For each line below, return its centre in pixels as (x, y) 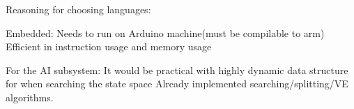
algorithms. (30, 97)
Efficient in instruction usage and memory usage (109, 46)
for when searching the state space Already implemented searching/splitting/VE (177, 83)
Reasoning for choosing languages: (78, 9)
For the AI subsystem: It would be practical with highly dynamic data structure (177, 70)
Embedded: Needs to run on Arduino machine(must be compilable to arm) (165, 32)
